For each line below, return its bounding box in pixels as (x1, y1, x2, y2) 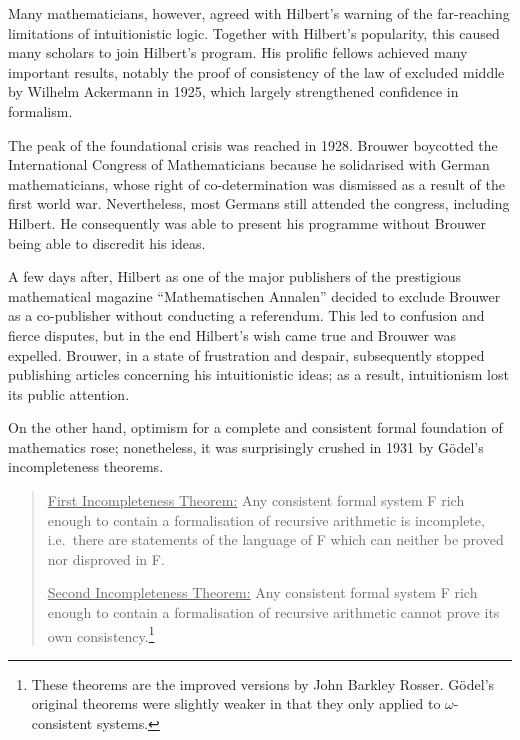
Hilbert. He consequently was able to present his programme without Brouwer (8, 212, 486, 233)
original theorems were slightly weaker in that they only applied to (31, 693, 441, 714)
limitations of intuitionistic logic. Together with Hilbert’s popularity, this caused (8, 22, 500, 43)
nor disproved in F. (47, 548, 165, 569)
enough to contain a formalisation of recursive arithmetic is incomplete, (47, 509, 485, 530)
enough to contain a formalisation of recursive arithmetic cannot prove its (47, 602, 500, 623)
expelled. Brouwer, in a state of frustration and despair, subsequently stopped (8, 344, 485, 365)
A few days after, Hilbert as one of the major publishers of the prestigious (8, 266, 461, 287)
